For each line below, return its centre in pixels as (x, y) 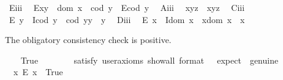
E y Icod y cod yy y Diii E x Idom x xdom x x (127, 19)
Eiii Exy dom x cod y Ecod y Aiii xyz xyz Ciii (127, 7)
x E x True (38, 72)
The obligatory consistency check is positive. (88, 40)
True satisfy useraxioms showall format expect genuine (149, 60)
